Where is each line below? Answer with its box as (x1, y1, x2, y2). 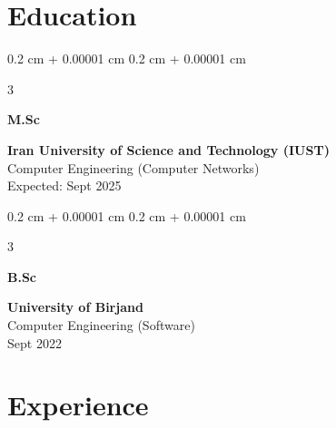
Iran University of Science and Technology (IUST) (7, 140, 330, 159)
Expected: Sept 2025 (7, 176, 122, 195)
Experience (7, 386, 149, 423)
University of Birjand (7, 297, 143, 316)
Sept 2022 (7, 333, 62, 352)
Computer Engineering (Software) (7, 316, 195, 335)
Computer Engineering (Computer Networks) (7, 158, 260, 177)
